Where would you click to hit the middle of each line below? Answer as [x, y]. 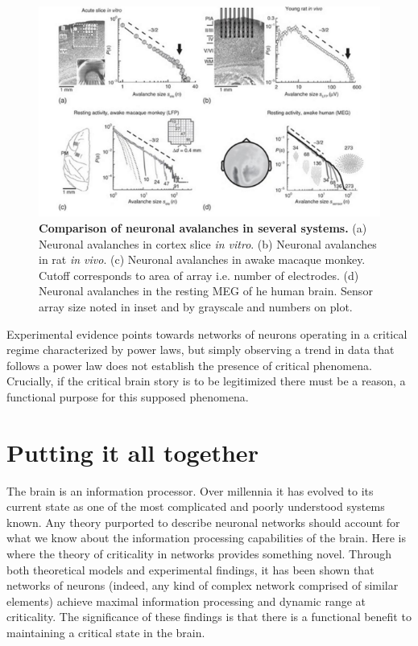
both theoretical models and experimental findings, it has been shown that [190, 569]
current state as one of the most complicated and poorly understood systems [196, 506]
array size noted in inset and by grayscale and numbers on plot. [196, 307]
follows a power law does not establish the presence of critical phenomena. [189, 365]
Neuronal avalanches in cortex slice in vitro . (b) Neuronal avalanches [208, 243]
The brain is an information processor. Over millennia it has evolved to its [190, 490]
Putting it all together [132, 452]
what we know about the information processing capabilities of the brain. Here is [206, 538]
